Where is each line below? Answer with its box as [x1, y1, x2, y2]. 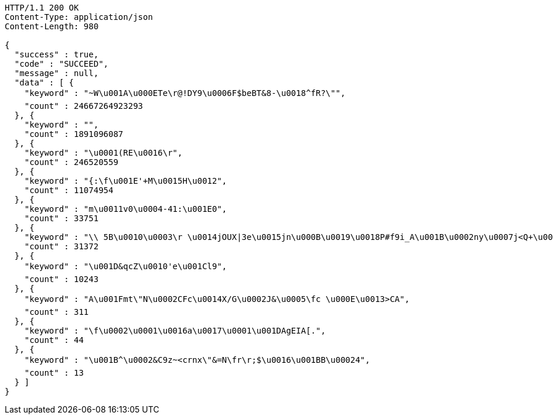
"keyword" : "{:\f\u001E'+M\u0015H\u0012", [24, 176, 227, 186]
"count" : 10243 [24, 274, 99, 284]
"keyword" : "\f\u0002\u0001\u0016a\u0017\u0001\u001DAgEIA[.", [24, 326, 326, 335]
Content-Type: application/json [5, 12, 153, 22]
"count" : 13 [24, 368, 84, 377]
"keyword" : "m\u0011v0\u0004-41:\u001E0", [24, 204, 227, 214]
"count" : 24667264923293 [24, 101, 144, 111]
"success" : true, [14, 50, 99, 59]
